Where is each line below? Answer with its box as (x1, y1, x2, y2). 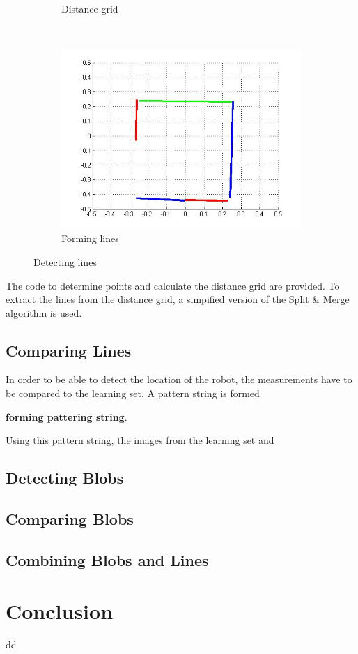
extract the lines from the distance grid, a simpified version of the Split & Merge (6, 292, 350, 306)
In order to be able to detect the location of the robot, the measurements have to (6, 372, 352, 387)
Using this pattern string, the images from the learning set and (6, 433, 274, 447)
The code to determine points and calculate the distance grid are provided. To (6, 278, 340, 292)
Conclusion (6, 597, 114, 625)
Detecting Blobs (6, 467, 124, 489)
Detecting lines (33, 254, 97, 269)
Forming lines (61, 231, 119, 246)
